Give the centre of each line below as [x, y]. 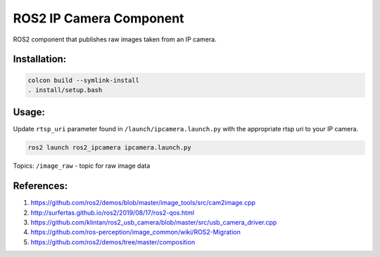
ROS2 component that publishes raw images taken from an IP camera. [115, 39]
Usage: [29, 112]
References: [40, 186]
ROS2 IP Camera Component [99, 18]
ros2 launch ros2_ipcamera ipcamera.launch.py [109, 148]
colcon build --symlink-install [84, 80]
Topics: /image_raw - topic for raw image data [82, 166]
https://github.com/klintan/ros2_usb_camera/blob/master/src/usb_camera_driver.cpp [154, 223]
